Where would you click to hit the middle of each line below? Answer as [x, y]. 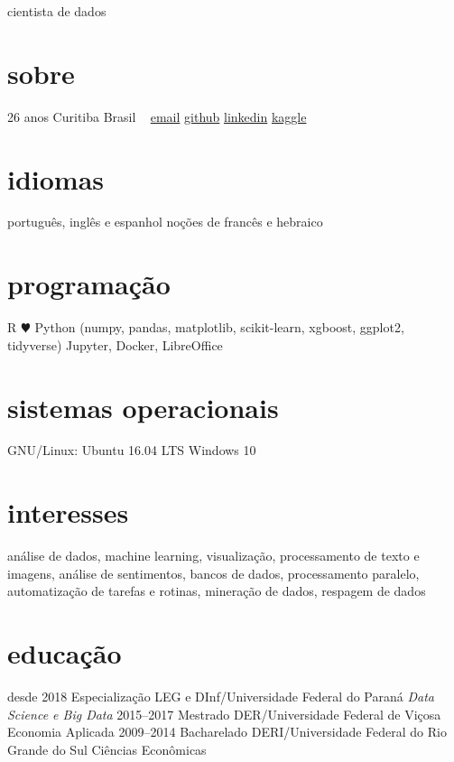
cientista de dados [57, 11]
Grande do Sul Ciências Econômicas [107, 749]
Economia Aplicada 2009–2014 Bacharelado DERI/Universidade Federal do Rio [227, 732]
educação [65, 653]
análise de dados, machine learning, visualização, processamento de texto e [213, 556]
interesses [68, 512]
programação [89, 284]
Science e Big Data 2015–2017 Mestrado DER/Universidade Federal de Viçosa [224, 714]
